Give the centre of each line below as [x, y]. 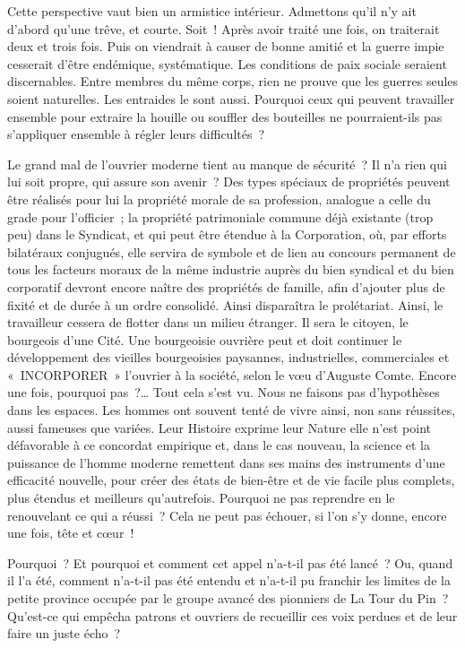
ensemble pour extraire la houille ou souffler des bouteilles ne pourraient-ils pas [225, 116]
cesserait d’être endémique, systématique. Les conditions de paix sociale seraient [227, 63]
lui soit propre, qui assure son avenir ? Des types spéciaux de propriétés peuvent [229, 181]
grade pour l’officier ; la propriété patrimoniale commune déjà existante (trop [220, 216]
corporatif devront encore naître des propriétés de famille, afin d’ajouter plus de [226, 286]
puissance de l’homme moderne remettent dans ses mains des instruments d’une [226, 462]
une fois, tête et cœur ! [71, 533]
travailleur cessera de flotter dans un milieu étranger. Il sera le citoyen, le [208, 322]
